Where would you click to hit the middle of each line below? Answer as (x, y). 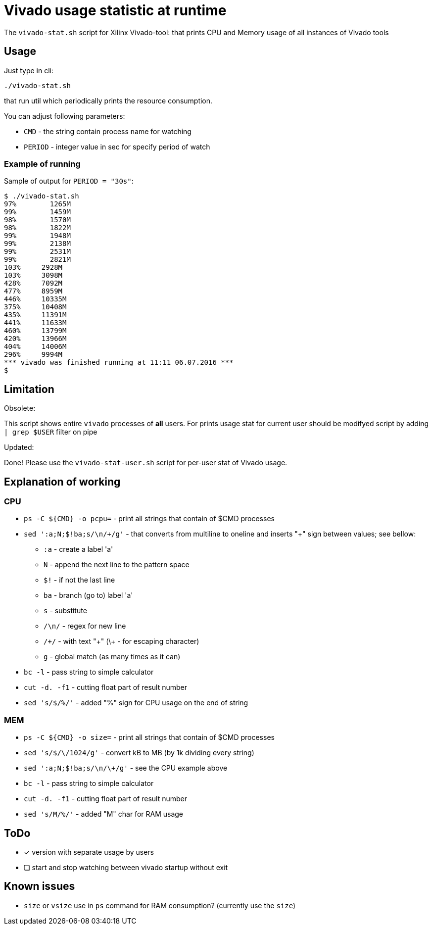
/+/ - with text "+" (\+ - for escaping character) (121, 641)
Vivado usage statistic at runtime (115, 10)
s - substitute (65, 611)
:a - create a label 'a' (78, 549)
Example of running (42, 164)
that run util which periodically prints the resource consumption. (108, 100)
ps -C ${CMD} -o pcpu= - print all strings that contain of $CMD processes (149, 519)
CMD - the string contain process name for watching (108, 131)
